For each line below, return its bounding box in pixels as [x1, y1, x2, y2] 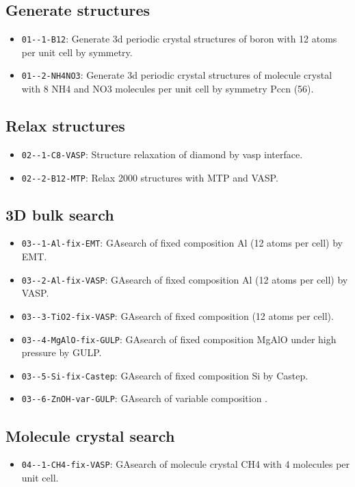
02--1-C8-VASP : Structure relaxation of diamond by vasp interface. [21, 147, 303, 161]
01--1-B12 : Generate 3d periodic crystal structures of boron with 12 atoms [21, 32, 337, 46]
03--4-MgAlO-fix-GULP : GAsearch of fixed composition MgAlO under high [21, 332, 337, 346]
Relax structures [5, 115, 125, 136]
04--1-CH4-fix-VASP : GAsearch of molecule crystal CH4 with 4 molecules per [21, 457, 350, 471]
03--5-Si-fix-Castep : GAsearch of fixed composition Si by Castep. [21, 368, 308, 382]
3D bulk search [5, 203, 114, 225]
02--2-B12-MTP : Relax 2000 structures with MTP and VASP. [21, 170, 278, 184]
